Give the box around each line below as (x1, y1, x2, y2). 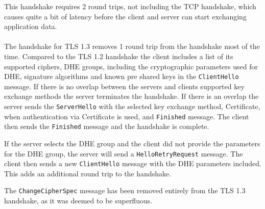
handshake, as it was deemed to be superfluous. (4, 195, 153, 206)
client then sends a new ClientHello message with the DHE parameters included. (4, 158, 261, 169)
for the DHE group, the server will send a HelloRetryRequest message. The (4, 148, 243, 159)
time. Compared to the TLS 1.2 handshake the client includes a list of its (4, 50, 233, 61)
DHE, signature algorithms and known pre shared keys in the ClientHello (4, 71, 239, 82)
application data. (4, 21, 57, 32)
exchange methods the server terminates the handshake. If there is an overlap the (4, 91, 259, 101)
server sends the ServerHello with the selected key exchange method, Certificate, (4, 101, 260, 111)
